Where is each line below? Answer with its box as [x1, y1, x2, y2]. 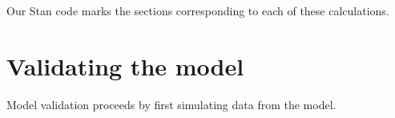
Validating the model [6, 49, 244, 82]
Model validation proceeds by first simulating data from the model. [6, 96, 337, 112]
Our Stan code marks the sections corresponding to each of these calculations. [6, 2, 389, 18]
